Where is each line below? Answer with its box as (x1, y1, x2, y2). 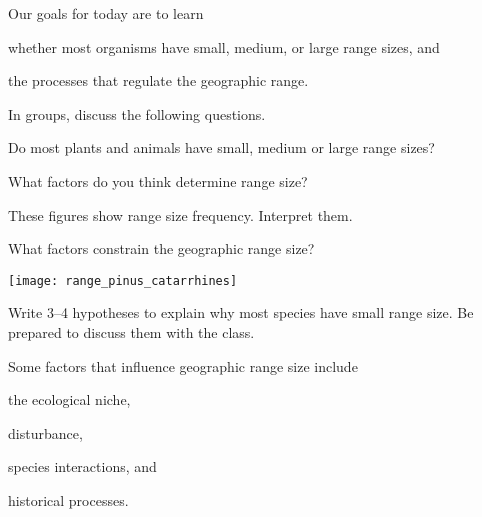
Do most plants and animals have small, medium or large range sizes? (8, 137, 435, 158)
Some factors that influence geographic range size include (8, 355, 358, 376)
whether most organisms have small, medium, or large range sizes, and (8, 36, 440, 57)
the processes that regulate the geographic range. (8, 70, 309, 91)
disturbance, (8, 422, 83, 443)
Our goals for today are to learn (8, 3, 204, 23)
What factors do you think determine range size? (8, 170, 308, 191)
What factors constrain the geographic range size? (8, 238, 315, 259)
